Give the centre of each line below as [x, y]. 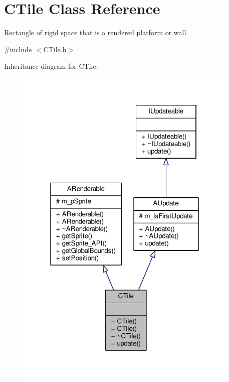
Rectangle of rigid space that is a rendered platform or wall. [96, 32]
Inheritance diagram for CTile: [51, 66]
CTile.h [55, 49]
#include [18, 49]
